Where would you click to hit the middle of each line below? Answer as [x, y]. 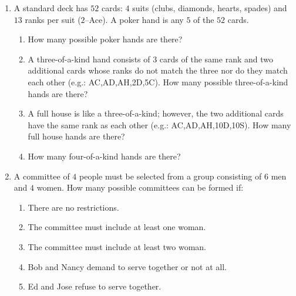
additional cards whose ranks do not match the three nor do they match [158, 70]
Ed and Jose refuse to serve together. [95, 286]
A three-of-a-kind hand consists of [89, 59]
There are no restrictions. [73, 207]
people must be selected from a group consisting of [170, 176]
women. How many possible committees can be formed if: [140, 187]
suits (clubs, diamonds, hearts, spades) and [210, 8]
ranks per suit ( [53, 19]
